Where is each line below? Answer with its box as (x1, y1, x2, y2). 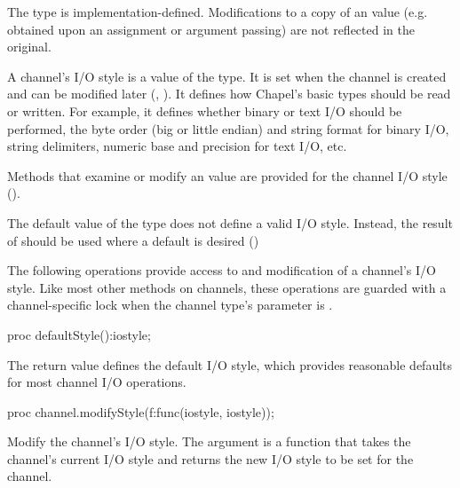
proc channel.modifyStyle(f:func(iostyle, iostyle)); (7, 402, 274, 421)
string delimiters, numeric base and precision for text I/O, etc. (7, 137, 347, 155)
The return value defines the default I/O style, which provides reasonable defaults (7, 355, 453, 374)
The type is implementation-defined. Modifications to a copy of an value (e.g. (7, 3, 428, 20)
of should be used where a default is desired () (7, 231, 259, 249)
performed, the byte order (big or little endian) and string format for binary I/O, (7, 119, 449, 138)
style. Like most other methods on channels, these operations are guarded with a (7, 278, 447, 296)
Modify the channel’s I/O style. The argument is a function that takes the (7, 432, 411, 451)
